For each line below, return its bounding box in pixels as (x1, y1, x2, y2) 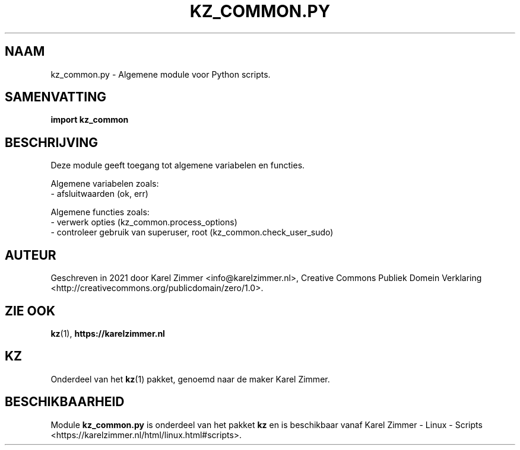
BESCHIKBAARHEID (5, 394, 125, 410)
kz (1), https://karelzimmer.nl (50, 328, 165, 339)
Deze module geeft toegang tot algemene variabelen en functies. (50, 160, 305, 171)
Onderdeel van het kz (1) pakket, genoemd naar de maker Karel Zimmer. (50, 374, 330, 384)
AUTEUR (5, 247, 56, 263)
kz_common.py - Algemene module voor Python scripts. (50, 69, 271, 79)
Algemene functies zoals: (50, 207, 150, 218)
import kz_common (50, 114, 129, 125)
